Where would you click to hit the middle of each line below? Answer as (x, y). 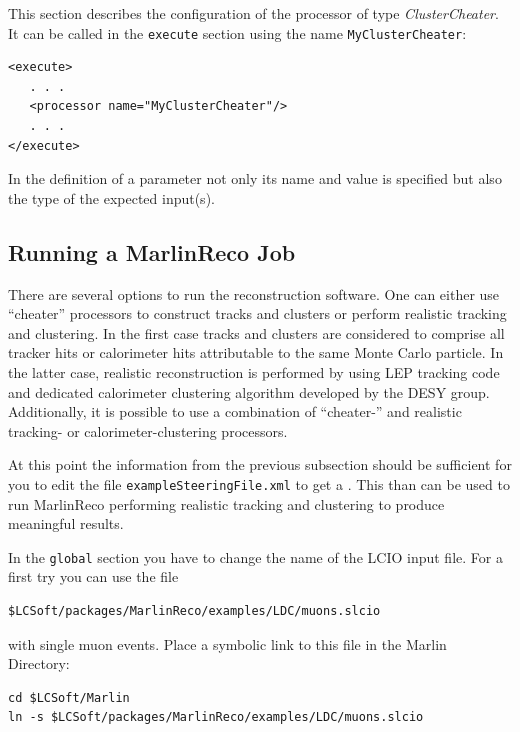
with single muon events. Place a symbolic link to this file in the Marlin (227, 643)
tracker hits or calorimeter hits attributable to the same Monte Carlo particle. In (256, 352)
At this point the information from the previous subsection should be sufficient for (260, 464)
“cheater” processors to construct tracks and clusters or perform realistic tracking (257, 313)
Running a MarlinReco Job (152, 251)
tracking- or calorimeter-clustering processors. (148, 430)
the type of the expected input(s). (111, 197)
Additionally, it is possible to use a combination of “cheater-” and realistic (235, 411)
